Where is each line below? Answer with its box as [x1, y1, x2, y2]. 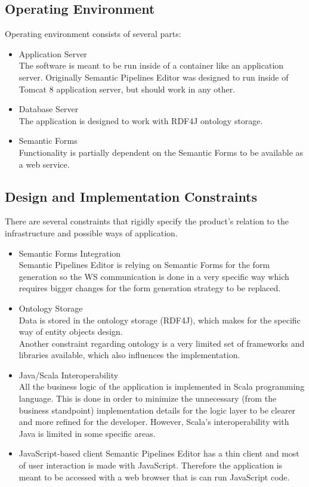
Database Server [18, 103, 79, 115]
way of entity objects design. [18, 325, 123, 338]
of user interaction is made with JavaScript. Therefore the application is [18, 459, 283, 471]
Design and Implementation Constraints [5, 187, 258, 205]
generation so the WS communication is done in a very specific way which [18, 270, 289, 282]
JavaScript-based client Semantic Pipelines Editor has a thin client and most [18, 447, 299, 460]
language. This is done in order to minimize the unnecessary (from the [18, 392, 277, 405]
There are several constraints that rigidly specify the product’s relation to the [5, 215, 289, 227]
